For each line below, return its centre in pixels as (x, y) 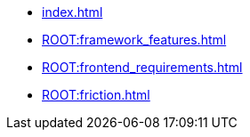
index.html (73, 12)
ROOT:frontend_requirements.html (142, 67)
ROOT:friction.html (96, 95)
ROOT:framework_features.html (134, 40)
